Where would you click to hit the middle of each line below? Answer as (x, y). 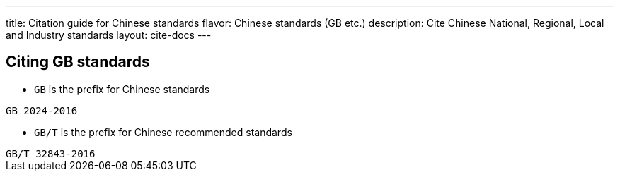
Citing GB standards (78, 62)
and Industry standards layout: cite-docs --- (109, 35)
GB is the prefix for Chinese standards (122, 89)
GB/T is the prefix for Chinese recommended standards (163, 132)
